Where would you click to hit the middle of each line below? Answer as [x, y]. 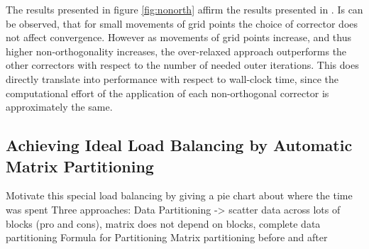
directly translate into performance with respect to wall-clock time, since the [172, 78]
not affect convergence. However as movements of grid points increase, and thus [178, 37]
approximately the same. [59, 107]
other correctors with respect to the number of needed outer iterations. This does [182, 65]
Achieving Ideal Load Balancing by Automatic [179, 145]
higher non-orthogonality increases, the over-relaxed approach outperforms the [176, 51]
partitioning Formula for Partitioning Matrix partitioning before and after [167, 237]
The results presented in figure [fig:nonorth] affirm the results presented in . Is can [184, 9]
